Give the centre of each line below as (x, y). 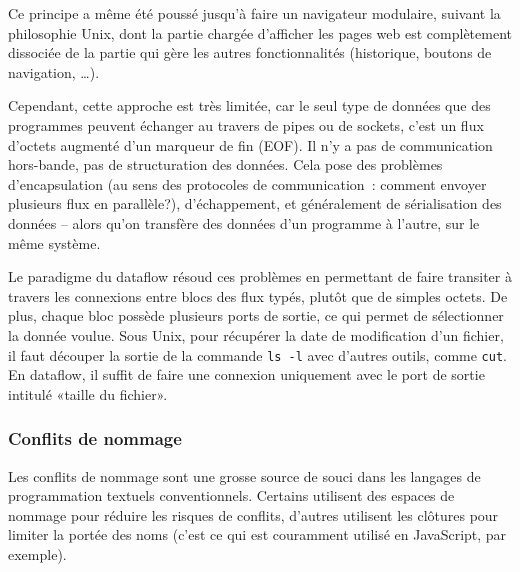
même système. (54, 242)
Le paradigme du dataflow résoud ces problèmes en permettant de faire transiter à (260, 276)
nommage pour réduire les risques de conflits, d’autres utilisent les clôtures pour (253, 514)
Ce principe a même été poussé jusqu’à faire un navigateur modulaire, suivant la (254, 13)
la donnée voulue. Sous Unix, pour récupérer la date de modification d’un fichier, (256, 334)
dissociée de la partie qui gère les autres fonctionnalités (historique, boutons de (250, 52)
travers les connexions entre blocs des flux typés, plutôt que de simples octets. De (258, 295)
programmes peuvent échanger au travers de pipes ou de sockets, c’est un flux (246, 124)
